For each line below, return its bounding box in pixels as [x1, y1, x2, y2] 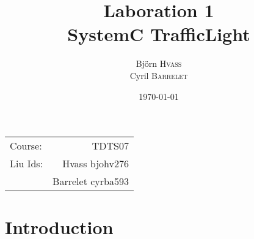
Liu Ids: [10, 156, 43, 171]
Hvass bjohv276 [62, 156, 129, 171]
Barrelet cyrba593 [53, 174, 129, 189]
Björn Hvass [136, 57, 182, 70]
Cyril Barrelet [129, 69, 188, 82]
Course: [10, 138, 42, 153]
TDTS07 [92, 138, 129, 153]
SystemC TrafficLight [67, 21, 250, 47]
